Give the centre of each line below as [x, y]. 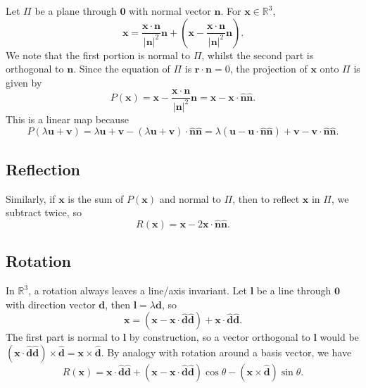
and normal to [190, 198]
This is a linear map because [67, 119]
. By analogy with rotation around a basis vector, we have [226, 352]
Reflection [43, 169]
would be [339, 337]
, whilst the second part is [258, 55]
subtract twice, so [44, 212]
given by [24, 82]
